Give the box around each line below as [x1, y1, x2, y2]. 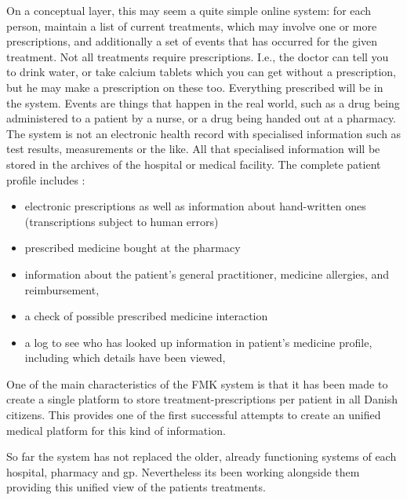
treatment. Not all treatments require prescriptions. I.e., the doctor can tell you [6, 48, 389, 64]
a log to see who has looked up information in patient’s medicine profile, [24, 334, 372, 350]
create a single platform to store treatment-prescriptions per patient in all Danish [6, 391, 398, 407]
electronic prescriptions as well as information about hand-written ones [24, 198, 366, 214]
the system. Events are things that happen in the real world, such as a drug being [6, 94, 400, 111]
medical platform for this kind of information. [6, 422, 226, 438]
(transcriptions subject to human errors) [24, 213, 219, 229]
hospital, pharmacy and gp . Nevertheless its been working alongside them [6, 463, 360, 480]
